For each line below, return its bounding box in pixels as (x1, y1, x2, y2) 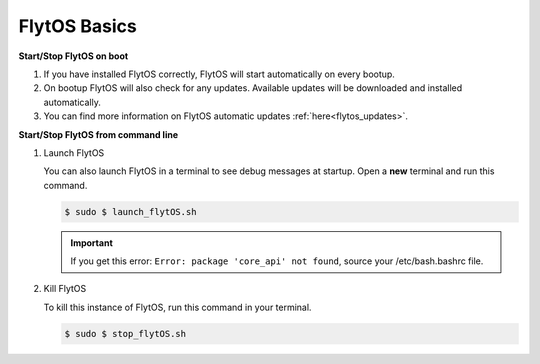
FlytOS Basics (18, 15, 137, 37)
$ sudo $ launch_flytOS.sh (64, 206, 197, 217)
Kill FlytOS (43, 283, 87, 295)
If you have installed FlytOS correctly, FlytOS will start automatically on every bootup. (43, 68, 395, 80)
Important (70, 236, 114, 249)
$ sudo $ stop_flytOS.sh (64, 328, 187, 339)
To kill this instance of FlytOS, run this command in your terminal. (43, 301, 312, 313)
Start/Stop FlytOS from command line (18, 128, 179, 140)
